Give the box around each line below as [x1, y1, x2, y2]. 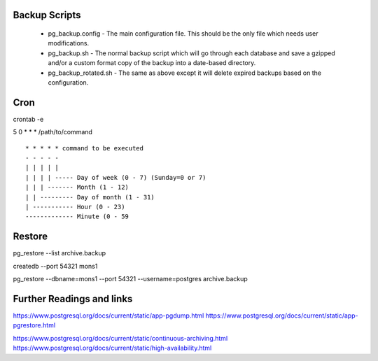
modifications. [48, 39, 90, 48]
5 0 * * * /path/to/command [13, 128, 92, 136]
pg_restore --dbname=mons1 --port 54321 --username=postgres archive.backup [13, 275, 248, 283]
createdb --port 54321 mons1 [13, 262, 98, 270]
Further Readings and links [13, 292, 133, 304]
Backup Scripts [13, 9, 81, 21]
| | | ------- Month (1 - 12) [25, 183, 129, 192]
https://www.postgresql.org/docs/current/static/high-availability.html [13, 344, 212, 353]
